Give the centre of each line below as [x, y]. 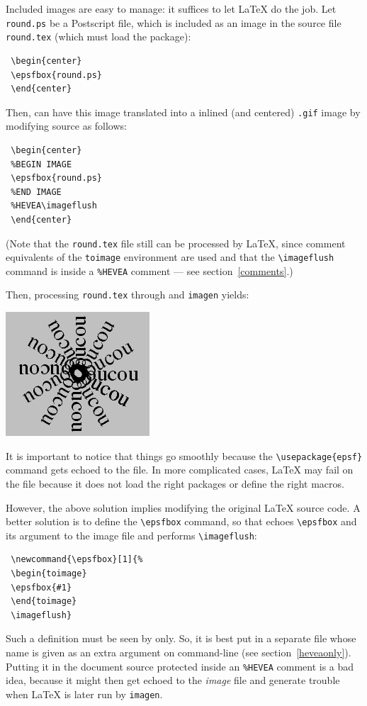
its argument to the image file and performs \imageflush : [131, 535]
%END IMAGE [36, 192]
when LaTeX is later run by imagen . [84, 694]
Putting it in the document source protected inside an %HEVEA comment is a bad [180, 666]
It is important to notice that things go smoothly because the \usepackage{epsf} [184, 455]
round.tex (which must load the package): [98, 37]
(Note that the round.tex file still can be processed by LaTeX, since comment [176, 243]
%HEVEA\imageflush [54, 206]
